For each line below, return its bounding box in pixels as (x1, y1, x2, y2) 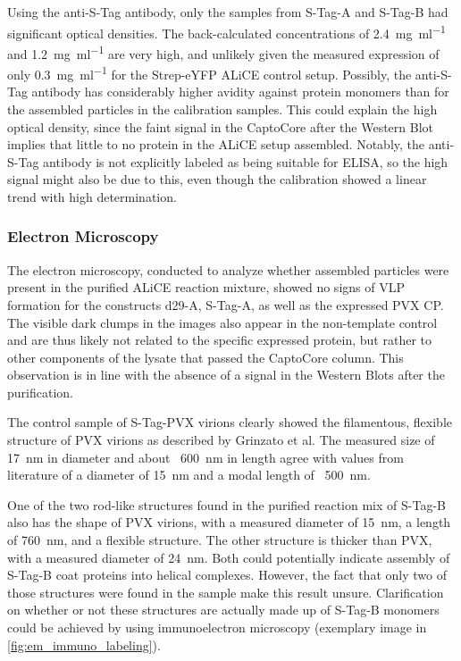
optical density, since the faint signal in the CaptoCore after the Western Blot (7, 117, 434, 136)
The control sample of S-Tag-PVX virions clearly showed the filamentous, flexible (7, 413, 452, 431)
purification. (7, 382, 73, 401)
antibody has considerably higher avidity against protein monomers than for (31, 82, 449, 101)
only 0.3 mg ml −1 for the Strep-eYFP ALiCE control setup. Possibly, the (7, 63, 412, 83)
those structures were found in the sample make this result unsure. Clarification (7, 582, 444, 601)
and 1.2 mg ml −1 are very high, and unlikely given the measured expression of (7, 41, 440, 63)
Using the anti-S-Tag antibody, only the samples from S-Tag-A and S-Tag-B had (7, 3, 448, 21)
